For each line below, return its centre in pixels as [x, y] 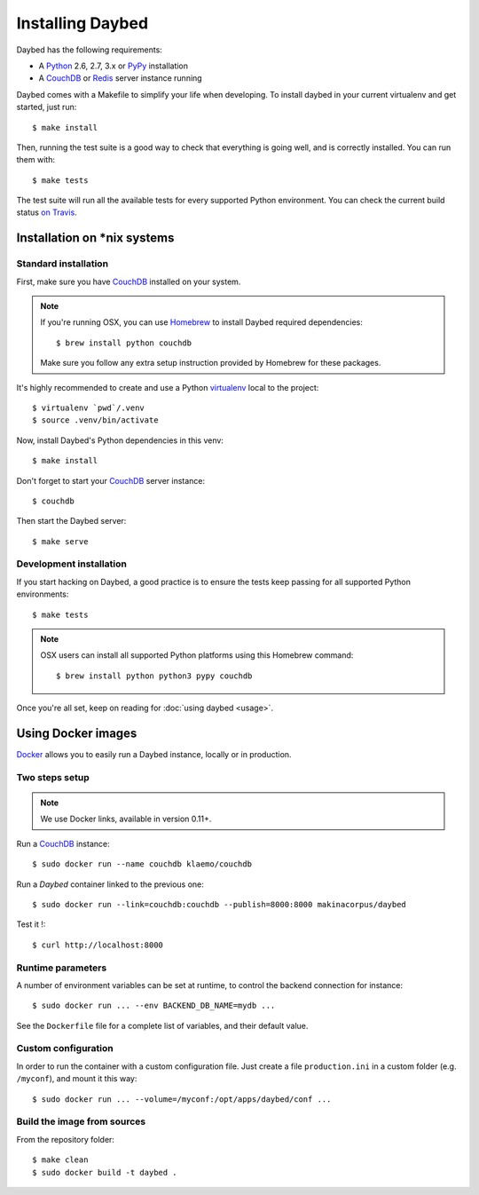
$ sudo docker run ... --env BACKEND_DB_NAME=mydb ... [154, 1006]
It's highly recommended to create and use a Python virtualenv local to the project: [168, 387]
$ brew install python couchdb [124, 343]
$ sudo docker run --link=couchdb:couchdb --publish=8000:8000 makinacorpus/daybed [220, 904]
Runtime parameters [62, 968]
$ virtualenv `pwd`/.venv [89, 408]
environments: [43, 594]
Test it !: [31, 924]
